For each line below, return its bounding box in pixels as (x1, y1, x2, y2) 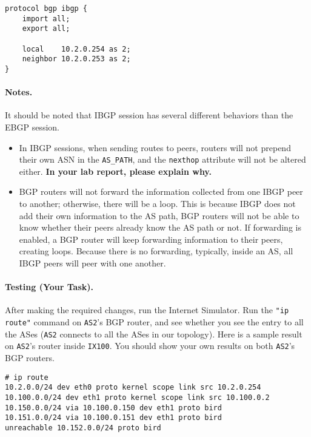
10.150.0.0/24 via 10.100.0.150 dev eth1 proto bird (5, 403, 222, 412)
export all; (22, 24, 70, 33)
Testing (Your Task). (5, 280, 94, 293)
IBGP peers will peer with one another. (19, 256, 166, 269)
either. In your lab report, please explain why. (19, 164, 212, 177)
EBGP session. (5, 120, 59, 133)
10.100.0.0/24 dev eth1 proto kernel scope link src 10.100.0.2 (5, 393, 270, 402)
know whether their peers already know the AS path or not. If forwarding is (19, 221, 301, 234)
